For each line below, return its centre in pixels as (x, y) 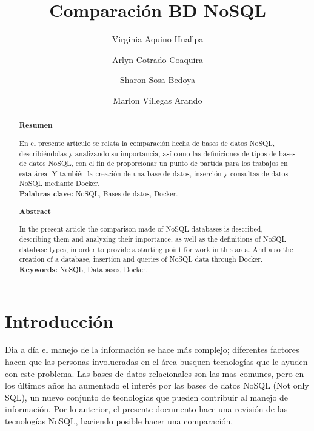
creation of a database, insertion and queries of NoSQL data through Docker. (141, 259)
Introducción (59, 320)
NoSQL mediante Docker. (59, 183)
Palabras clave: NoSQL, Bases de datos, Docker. (99, 194)
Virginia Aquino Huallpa (158, 39)
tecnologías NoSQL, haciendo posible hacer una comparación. (119, 421)
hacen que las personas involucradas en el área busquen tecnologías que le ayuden (156, 362)
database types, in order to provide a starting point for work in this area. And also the (156, 249)
